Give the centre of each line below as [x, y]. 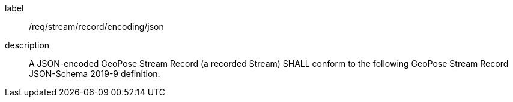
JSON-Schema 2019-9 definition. [95, 74]
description [27, 45]
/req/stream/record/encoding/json [96, 27]
